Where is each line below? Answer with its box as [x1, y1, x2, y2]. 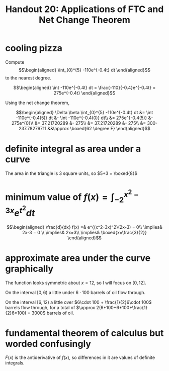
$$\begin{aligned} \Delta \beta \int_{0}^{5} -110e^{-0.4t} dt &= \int [16, 109, 153, 115]
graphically [5, 263, 54, 274]
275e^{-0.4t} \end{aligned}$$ [53, 89, 116, 96]
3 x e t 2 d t [5, 204, 35, 219]
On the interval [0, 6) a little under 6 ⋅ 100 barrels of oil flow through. [5, 289, 146, 295]
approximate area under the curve [5, 252, 151, 263]
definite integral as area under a [5, 143, 141, 154]
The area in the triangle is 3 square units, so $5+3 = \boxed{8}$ [5, 170, 138, 176]
